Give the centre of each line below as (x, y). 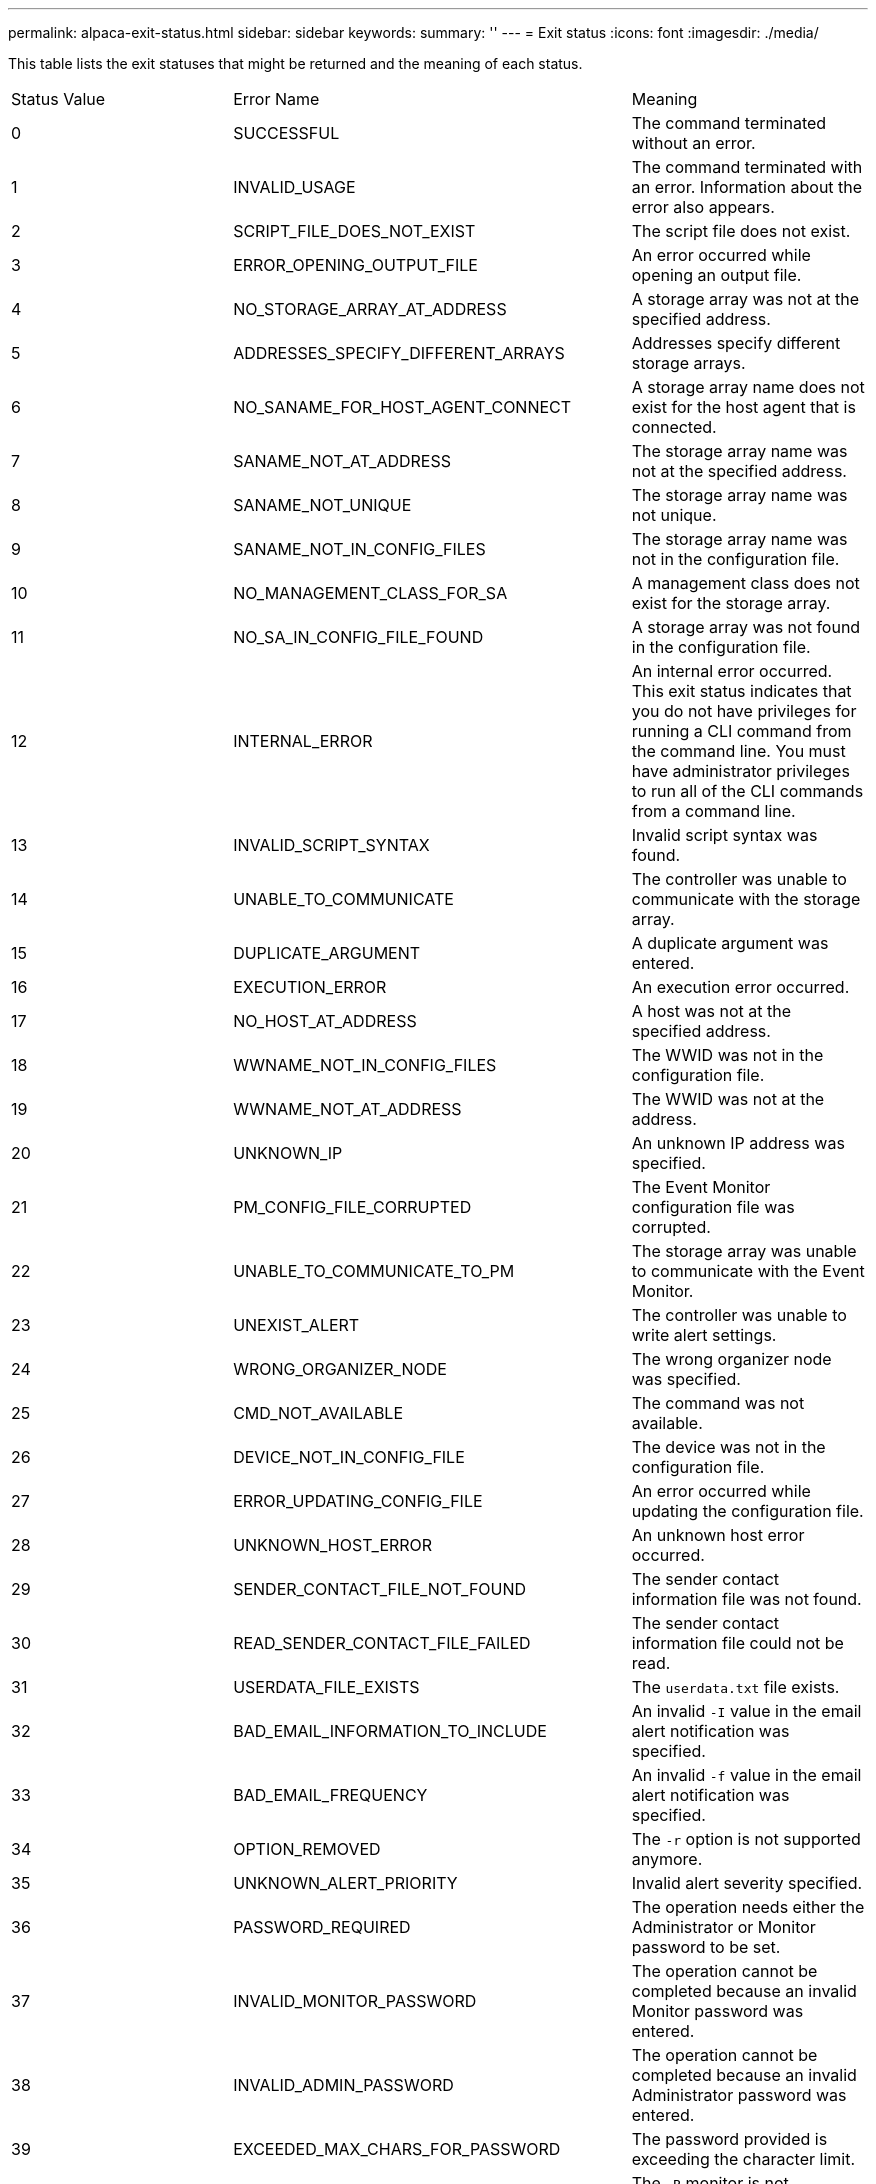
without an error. (693, 143)
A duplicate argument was (730, 943)
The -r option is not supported (746, 1839)
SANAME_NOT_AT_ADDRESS (342, 461)
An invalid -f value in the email (746, 1775)
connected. (674, 427)
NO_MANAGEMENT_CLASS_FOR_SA (370, 593)
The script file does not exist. (741, 231)
